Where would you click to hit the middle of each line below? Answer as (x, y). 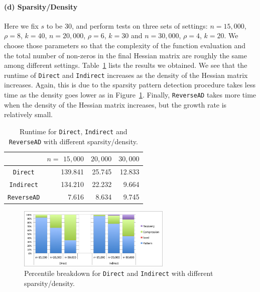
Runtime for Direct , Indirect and (74, 131)
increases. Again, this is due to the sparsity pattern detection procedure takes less (130, 85)
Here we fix (21, 25)
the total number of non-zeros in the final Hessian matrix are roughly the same (125, 55)
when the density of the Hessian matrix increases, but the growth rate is (115, 104)
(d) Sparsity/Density (41, 6)
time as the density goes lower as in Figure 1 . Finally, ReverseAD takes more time (130, 95)
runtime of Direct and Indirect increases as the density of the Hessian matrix (126, 75)
